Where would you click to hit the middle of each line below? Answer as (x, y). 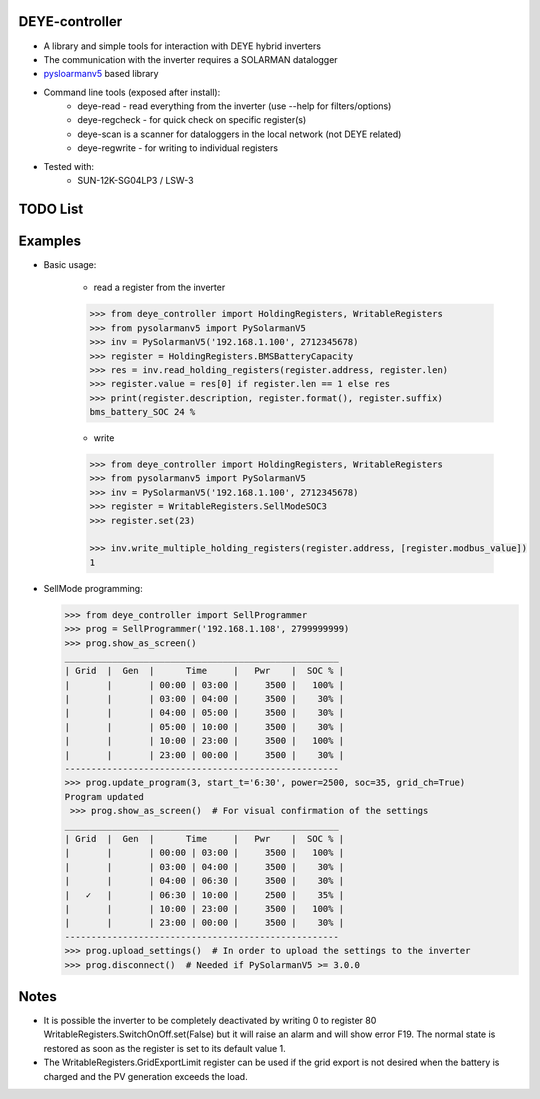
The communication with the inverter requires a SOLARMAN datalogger (191, 59)
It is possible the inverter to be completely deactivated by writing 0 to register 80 (210, 1020)
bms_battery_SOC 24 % (142, 412)
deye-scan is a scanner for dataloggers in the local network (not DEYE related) (239, 134)
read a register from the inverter (159, 287)
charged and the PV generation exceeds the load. (146, 1076)
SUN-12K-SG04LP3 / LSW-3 (135, 181)
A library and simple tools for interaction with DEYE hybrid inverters (182, 46)
